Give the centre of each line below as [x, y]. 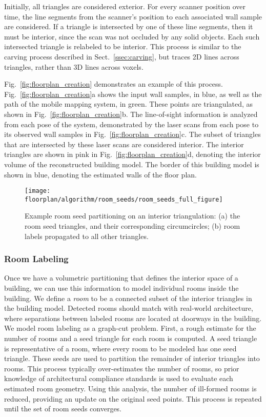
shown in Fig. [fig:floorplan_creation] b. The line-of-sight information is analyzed [131, 114]
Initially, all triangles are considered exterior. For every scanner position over [125, 6]
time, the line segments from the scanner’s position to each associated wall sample [133, 16]
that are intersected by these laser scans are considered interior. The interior [124, 144]
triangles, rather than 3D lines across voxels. [74, 66]
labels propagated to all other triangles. [87, 236]
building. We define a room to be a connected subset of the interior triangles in [128, 298]
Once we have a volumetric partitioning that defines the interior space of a [121, 278]
